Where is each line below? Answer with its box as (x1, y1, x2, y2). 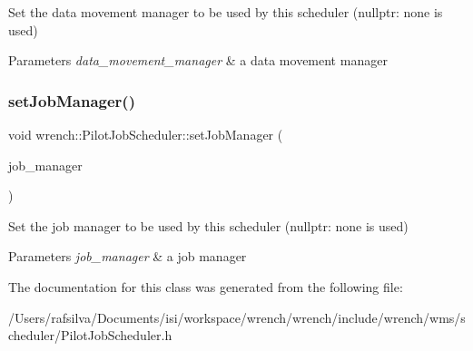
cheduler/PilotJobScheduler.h (8, 326, 172, 345)
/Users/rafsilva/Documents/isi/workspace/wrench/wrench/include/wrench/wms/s (8, 307, 466, 327)
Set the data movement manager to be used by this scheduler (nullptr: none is (8, 3, 443, 21)
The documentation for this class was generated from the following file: (8, 277, 403, 296)
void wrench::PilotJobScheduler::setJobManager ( (8, 125, 283, 143)
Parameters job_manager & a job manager (8, 247, 247, 266)
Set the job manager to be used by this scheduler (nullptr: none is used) (8, 216, 409, 235)
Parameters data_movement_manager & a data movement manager (8, 51, 388, 70)
